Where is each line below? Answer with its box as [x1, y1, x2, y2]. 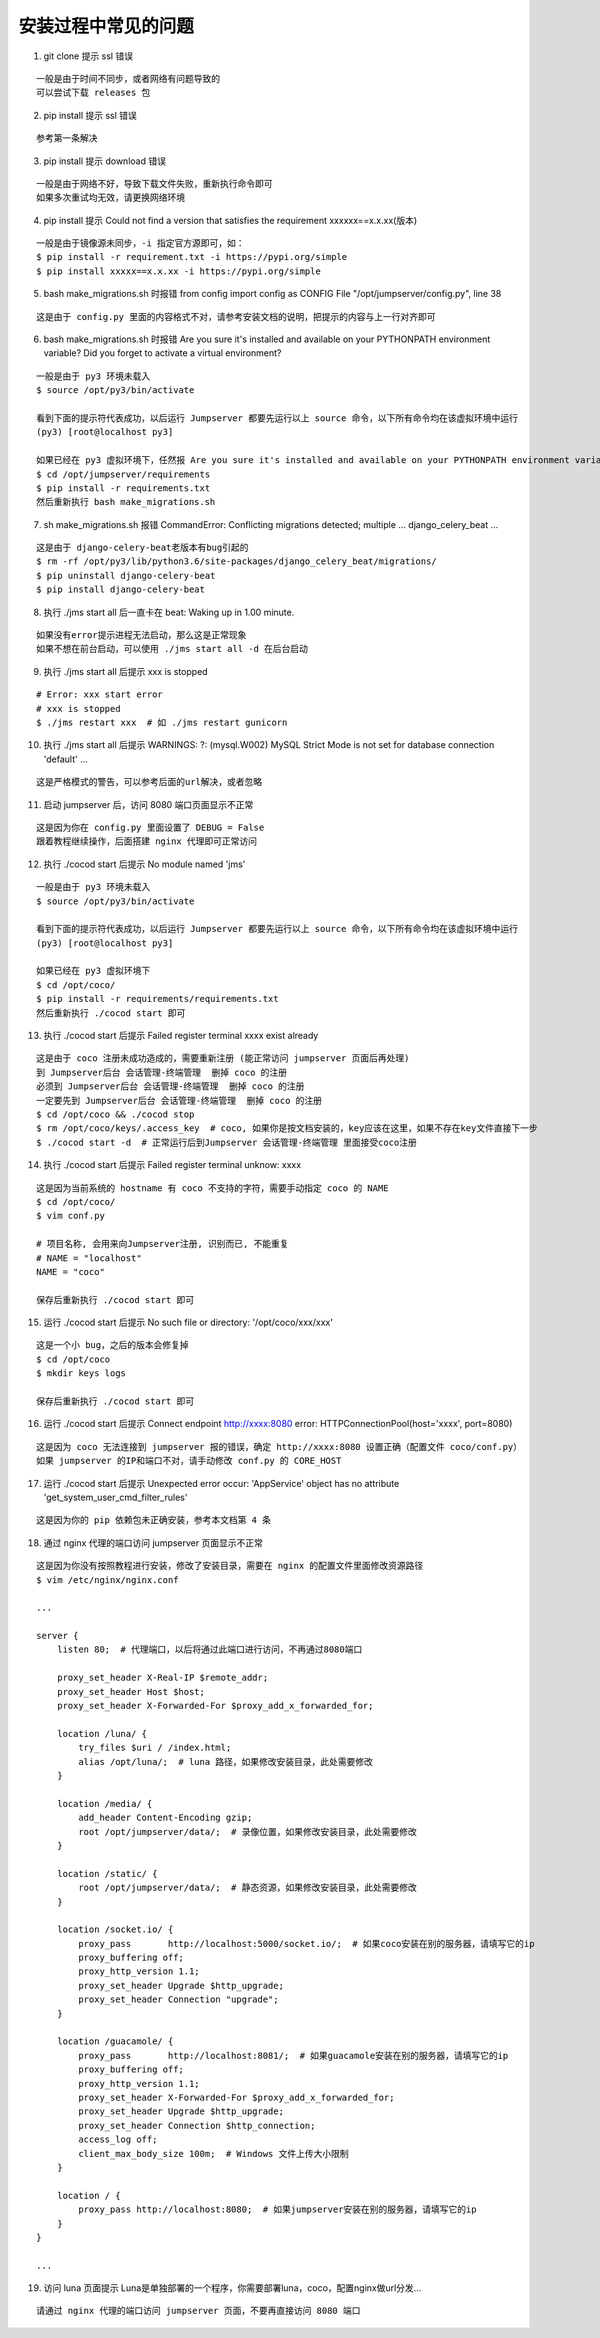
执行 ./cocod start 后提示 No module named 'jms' [43, 858, 246, 870]
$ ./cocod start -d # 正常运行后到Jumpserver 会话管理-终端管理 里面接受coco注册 [36, 1136, 417, 1148]
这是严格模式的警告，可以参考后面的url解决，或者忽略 [36, 776, 263, 788]
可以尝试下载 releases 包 [36, 87, 151, 99]
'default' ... [43, 753, 89, 765]
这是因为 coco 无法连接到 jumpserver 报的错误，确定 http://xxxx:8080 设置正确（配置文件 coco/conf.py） [36, 1441, 523, 1452]
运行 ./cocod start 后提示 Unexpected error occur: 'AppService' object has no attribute [43, 1477, 400, 1489]
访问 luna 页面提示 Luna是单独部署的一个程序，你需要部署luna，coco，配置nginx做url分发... [43, 2282, 422, 2294]
